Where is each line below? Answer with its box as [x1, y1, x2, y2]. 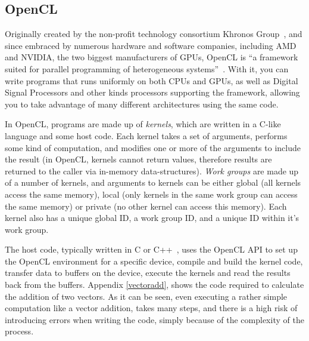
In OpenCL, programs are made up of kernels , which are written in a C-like [5, 118, 281, 130]
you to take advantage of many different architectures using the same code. [5, 97, 279, 110]
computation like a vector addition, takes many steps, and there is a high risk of [5, 302, 298, 314]
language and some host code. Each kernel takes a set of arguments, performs [5, 129, 288, 142]
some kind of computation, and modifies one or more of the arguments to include [5, 141, 301, 153]
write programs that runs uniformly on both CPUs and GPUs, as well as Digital [5, 74, 298, 87]
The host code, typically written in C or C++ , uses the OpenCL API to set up [5, 243, 298, 256]
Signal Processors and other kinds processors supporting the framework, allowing [5, 86, 300, 99]
